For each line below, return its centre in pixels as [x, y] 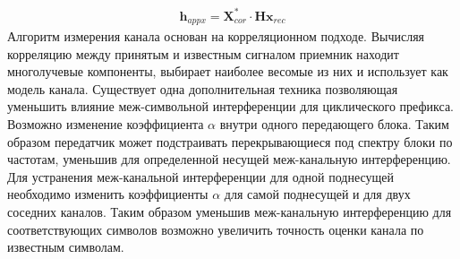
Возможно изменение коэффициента [106, 123]
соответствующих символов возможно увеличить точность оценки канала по [216, 229]
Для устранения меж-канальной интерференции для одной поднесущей [201, 176]
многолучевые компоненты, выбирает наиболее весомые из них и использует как [228, 71]
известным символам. [66, 247]
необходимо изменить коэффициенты [108, 194]
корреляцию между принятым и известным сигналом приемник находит [203, 53]
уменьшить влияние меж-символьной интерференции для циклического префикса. [230, 106]
